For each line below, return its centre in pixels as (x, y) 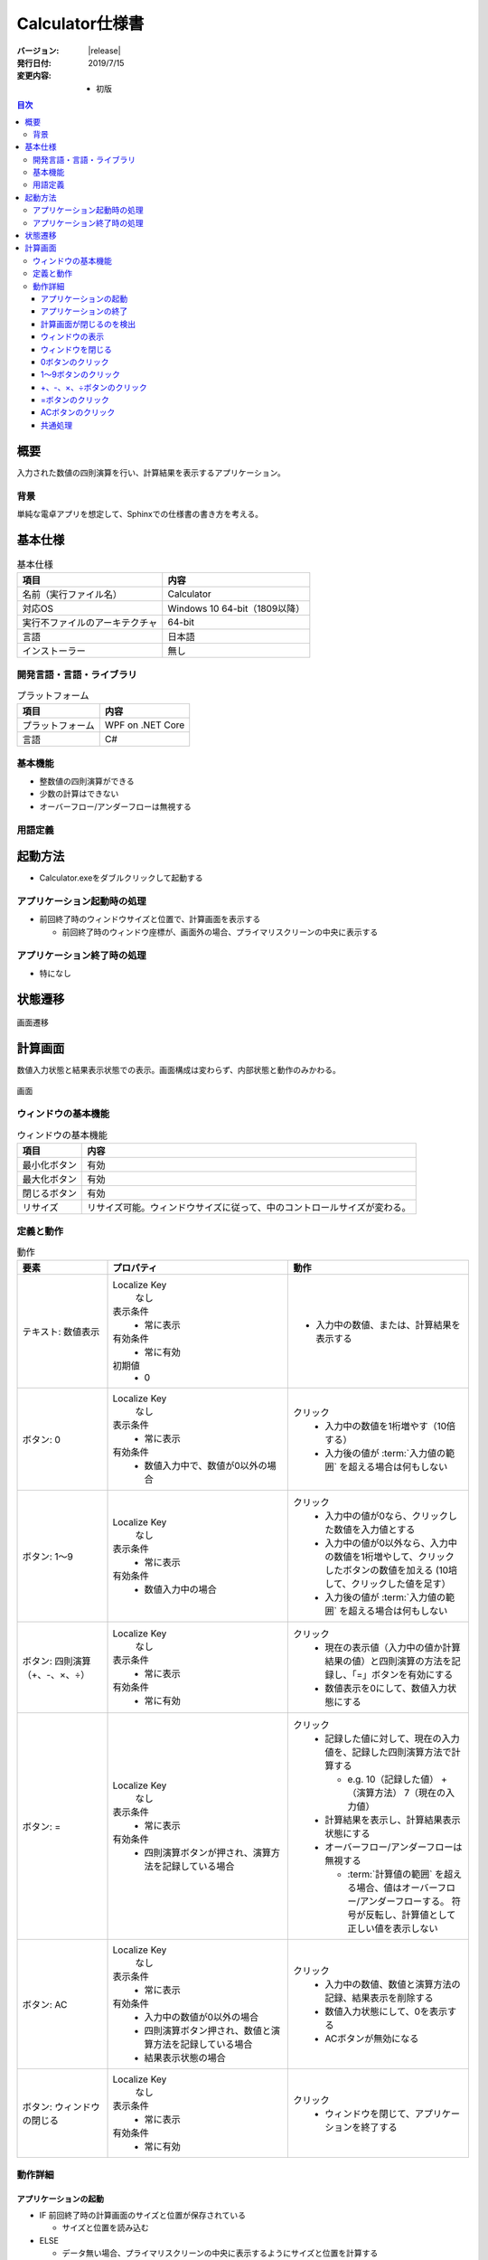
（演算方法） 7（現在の (397, 1793)
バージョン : (38, 51)
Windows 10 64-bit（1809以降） (236, 608)
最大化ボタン (49, 1180)
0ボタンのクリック (75, 362)
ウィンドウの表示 (72, 337)
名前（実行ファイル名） (72, 595)
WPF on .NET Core (145, 725)
